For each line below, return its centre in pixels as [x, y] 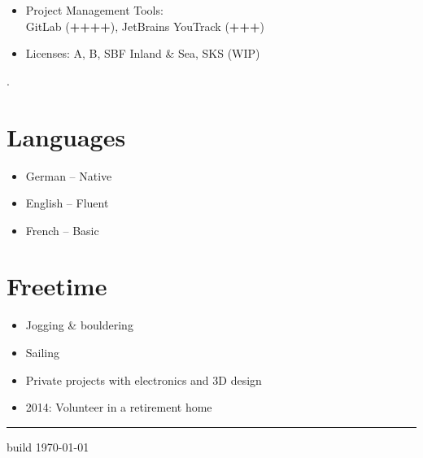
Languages [66, 136]
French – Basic [62, 230]
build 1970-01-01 [48, 446]
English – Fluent [67, 203]
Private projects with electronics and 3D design [144, 379]
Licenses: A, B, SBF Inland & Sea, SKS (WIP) [143, 53]
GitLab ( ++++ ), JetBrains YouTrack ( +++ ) [145, 26]
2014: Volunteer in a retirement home [119, 407]
